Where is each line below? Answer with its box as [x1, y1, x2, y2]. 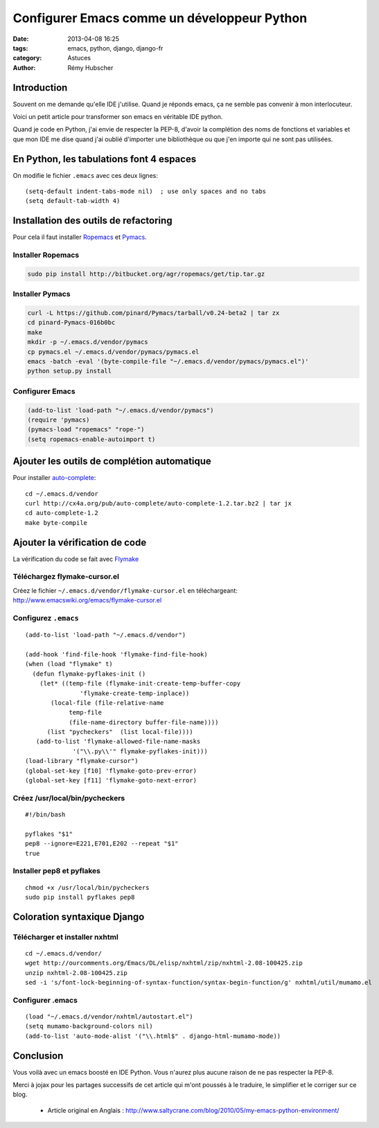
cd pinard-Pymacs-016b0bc [27, 319, 116, 327]
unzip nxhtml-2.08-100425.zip [25, 969, 128, 976]
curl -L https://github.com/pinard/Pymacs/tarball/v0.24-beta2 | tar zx [27, 309, 280, 317]
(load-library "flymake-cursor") [25, 757, 139, 765]
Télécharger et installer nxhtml [12, 932, 119, 942]
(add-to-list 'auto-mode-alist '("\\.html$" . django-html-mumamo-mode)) [25, 1032, 281, 1040]
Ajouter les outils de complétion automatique [12, 456, 211, 467]
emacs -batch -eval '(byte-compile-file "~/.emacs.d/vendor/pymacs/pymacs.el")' [27, 357, 309, 366]
